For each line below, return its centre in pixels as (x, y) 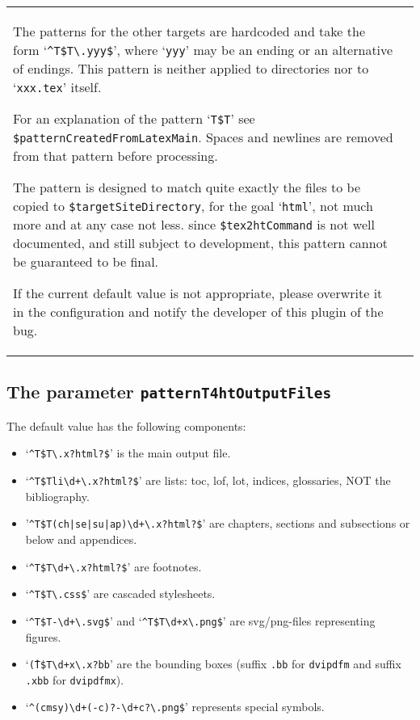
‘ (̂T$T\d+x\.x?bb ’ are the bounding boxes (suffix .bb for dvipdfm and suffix (213, 664)
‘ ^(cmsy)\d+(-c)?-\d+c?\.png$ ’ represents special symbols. (175, 707)
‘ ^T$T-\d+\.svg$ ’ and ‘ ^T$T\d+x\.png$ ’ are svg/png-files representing (200, 620)
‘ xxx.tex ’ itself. (57, 87)
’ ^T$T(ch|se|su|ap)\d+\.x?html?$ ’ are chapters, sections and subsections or (218, 523)
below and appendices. (81, 539)
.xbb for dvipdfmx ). (75, 679)
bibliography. (57, 496)
